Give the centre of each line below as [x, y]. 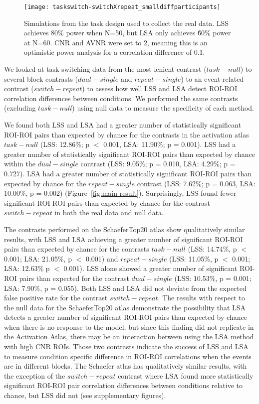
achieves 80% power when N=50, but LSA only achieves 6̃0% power [128, 33]
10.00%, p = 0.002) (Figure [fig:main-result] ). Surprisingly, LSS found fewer [120, 193]
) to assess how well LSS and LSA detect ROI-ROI [160, 88]
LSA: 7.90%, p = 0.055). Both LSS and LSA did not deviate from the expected [125, 288]
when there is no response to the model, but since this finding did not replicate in [129, 327]
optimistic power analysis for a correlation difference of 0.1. [115, 52]
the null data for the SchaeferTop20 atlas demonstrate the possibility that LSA [125, 307]
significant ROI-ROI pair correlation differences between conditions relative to [123, 385]
